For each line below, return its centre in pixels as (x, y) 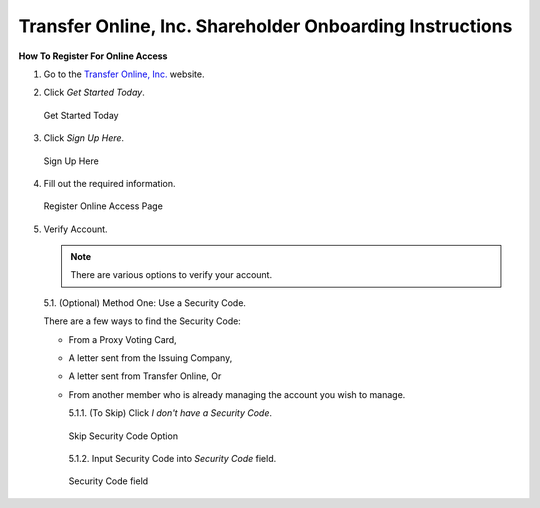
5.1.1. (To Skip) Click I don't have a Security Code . (170, 413)
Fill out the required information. (109, 183)
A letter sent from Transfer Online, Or (145, 376)
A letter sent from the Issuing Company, (150, 358)
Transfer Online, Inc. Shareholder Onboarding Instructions (265, 26)
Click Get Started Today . (94, 92)
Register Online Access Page (103, 206)
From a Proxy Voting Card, (122, 339)
